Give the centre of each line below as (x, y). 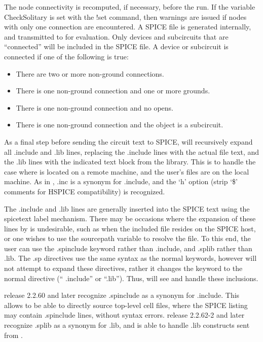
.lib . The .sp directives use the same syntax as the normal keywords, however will (130, 258)
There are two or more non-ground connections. (90, 73)
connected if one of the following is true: (66, 56)
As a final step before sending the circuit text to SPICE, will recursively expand (128, 141)
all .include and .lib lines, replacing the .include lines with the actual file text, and (132, 151)
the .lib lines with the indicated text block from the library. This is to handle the (130, 162)
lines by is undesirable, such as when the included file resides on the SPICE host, (130, 228)
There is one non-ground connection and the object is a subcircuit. (120, 125)
